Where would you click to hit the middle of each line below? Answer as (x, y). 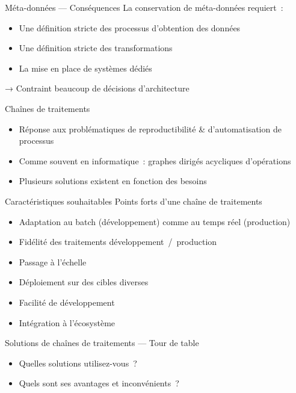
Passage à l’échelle (53, 261)
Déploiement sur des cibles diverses (84, 282)
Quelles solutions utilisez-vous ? (78, 363)
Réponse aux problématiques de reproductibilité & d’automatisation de (150, 128)
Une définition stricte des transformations (96, 48)
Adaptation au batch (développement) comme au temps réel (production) (155, 221)
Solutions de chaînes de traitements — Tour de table (102, 343)
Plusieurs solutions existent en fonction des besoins (113, 181)
